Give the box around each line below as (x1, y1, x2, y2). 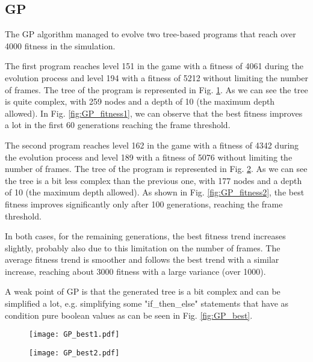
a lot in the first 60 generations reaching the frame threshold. (5, 118, 231, 131)
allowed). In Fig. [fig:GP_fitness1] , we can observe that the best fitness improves (5, 106, 303, 119)
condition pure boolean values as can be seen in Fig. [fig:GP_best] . (5, 308, 253, 321)
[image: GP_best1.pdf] (29, 330, 120, 339)
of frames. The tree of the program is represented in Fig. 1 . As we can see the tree (5, 83, 308, 96)
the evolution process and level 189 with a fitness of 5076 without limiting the (5, 150, 293, 163)
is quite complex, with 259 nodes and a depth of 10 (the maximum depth (5, 95, 275, 108)
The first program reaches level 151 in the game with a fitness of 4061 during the (5, 60, 303, 72)
